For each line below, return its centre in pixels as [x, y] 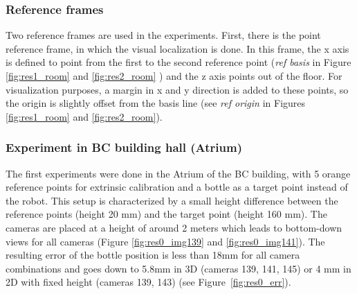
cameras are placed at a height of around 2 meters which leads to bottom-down [174, 227]
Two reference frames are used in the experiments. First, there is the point [163, 35]
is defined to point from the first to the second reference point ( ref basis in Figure [178, 62]
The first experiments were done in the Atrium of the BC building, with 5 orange [178, 173]
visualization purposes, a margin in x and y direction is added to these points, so [177, 89]
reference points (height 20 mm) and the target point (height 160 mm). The [166, 214]
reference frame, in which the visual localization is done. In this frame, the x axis [177, 48]
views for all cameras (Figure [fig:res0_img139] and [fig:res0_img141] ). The [165, 241]
